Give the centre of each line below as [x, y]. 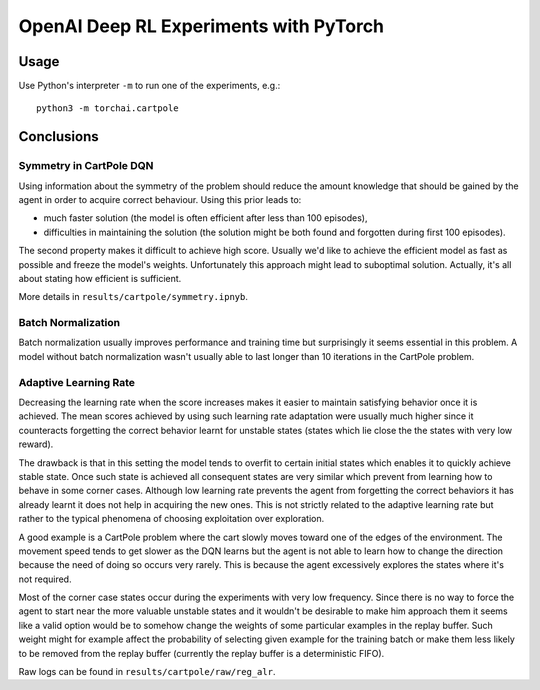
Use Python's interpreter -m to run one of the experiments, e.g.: [149, 86]
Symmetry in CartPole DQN [86, 166]
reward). [36, 444]
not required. [45, 579]
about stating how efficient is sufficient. [100, 278]
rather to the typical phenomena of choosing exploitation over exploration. [171, 519]
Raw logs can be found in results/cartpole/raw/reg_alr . [147, 672]
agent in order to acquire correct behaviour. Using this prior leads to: [160, 199]
